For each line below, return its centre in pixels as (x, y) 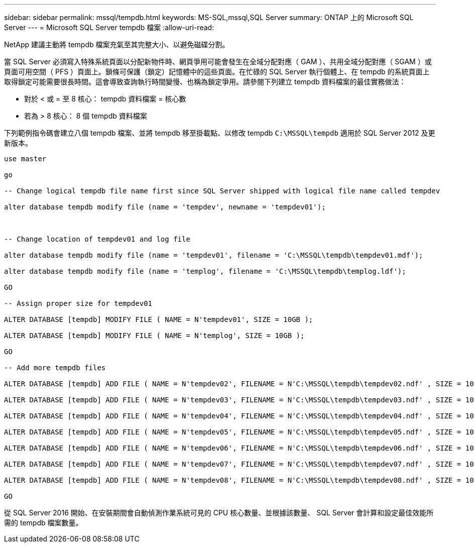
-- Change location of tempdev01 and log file (97, 239)
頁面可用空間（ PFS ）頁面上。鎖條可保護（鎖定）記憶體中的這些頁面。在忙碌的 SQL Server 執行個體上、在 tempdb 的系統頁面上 (217, 72)
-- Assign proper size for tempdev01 (78, 303)
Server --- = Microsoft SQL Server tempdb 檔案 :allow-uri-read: (109, 27)
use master (25, 159)
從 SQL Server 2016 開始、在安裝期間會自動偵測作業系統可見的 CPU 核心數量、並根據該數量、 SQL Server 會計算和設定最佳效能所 (219, 513)
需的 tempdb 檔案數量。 (43, 523)
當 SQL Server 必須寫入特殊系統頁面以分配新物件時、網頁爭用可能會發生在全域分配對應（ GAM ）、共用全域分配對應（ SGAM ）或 (218, 62)
